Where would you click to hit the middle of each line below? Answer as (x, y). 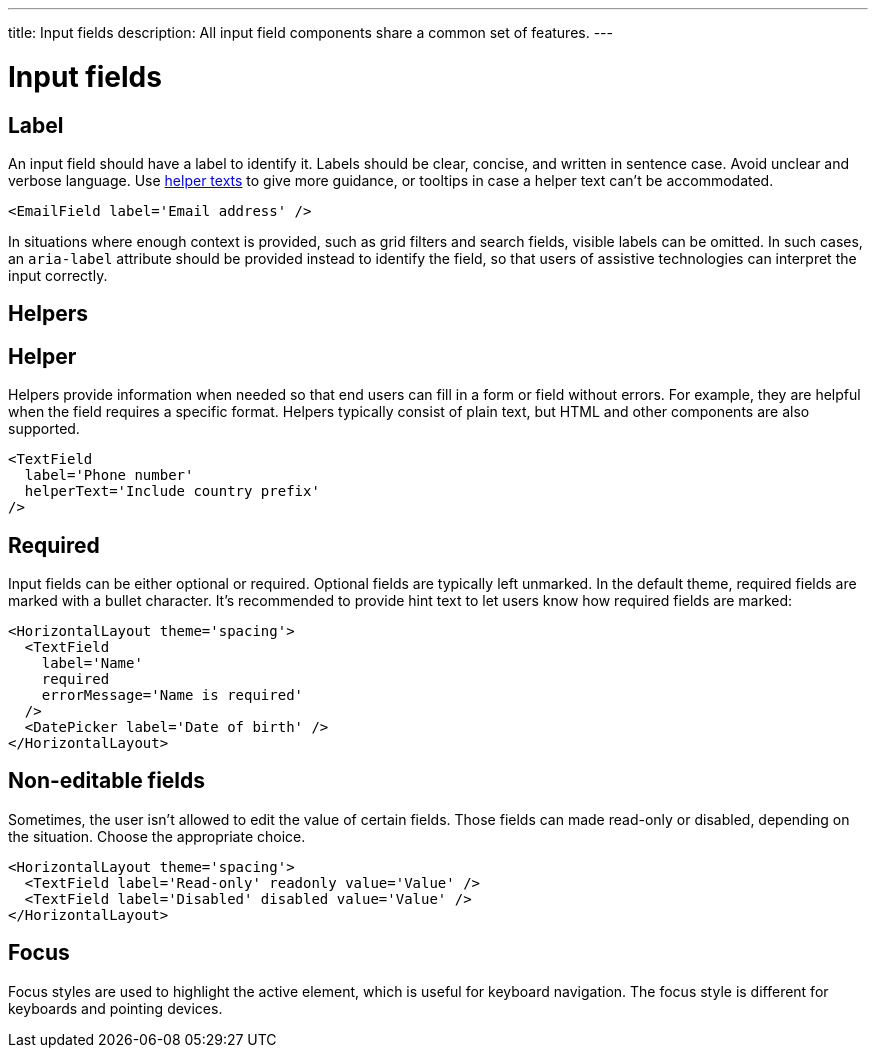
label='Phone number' (109, 475)
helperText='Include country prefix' (172, 491)
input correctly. (58, 275)
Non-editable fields (107, 781)
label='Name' (92, 663)
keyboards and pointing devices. (115, 1008)
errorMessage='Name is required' (172, 695)
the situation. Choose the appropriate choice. (157, 836)
